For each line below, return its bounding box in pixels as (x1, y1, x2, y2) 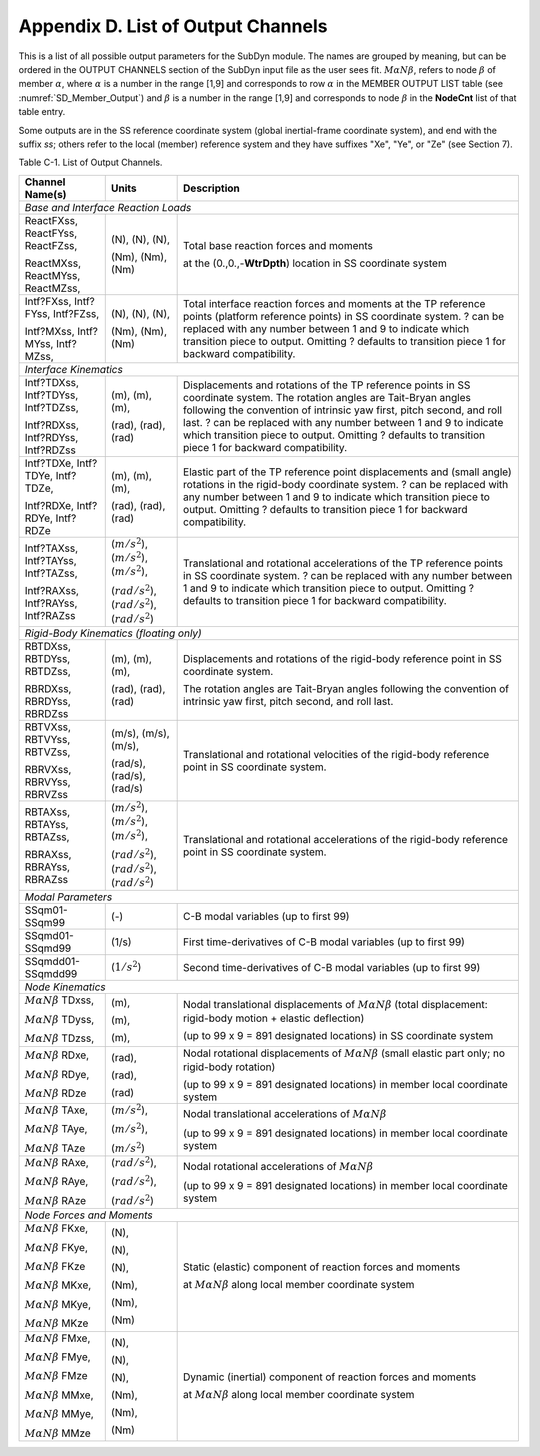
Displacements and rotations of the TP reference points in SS (183, 378, 471, 392)
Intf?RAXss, (24, 583, 80, 597)
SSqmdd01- (24, 955, 80, 969)
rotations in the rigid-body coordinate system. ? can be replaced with (183, 477, 509, 491)
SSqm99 (24, 916, 65, 930)
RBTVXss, (24, 720, 72, 734)
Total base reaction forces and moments (183, 238, 374, 252)
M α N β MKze (24, 1316, 89, 1330)
